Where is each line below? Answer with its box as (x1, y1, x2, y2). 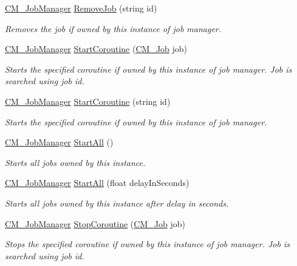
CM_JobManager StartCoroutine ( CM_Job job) (5, 42, 188, 55)
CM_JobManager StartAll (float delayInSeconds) (5, 176, 189, 189)
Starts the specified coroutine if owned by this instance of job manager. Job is (5, 62, 292, 75)
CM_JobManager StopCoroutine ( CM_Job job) (5, 217, 185, 230)
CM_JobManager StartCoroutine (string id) (5, 95, 171, 107)
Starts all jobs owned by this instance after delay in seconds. (5, 196, 229, 209)
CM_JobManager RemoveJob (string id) (5, 2, 157, 14)
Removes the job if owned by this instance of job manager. (5, 22, 222, 35)
